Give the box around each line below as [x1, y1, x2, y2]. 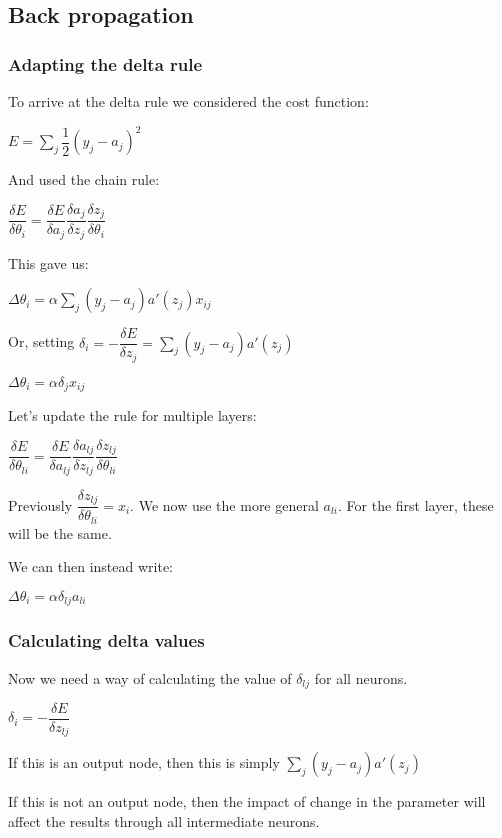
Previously [8, 494, 73, 515]
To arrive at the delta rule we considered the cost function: [8, 91, 369, 111]
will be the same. [8, 522, 112, 543]
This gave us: [8, 252, 89, 273]
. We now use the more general [130, 494, 319, 515]
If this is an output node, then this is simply [8, 752, 280, 773]
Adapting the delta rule [8, 51, 203, 76]
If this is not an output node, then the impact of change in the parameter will [8, 791, 486, 812]
